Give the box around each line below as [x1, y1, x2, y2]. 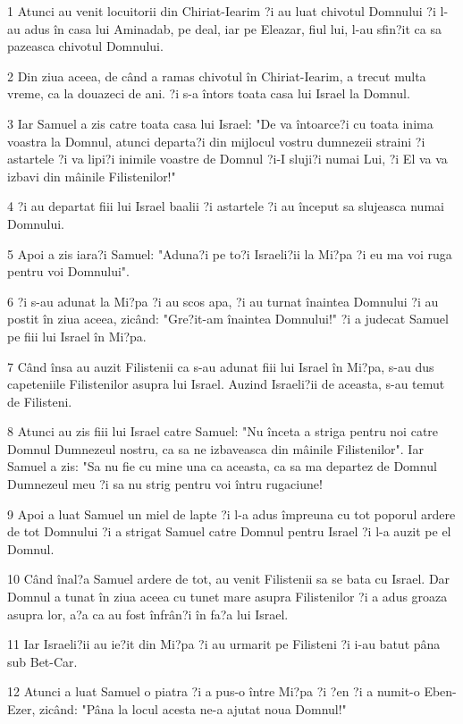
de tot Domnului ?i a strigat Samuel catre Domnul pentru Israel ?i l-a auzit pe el [7, 522, 451, 541]
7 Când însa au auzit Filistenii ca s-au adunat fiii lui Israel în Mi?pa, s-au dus [7, 357, 434, 375]
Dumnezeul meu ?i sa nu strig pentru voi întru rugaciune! [7, 475, 323, 493]
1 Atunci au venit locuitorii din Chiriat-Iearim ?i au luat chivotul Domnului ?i [7, 2, 436, 20]
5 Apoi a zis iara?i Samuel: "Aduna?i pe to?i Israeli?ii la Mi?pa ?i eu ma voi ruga [7, 244, 452, 263]
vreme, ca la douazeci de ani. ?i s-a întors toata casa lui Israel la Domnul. [7, 84, 410, 103]
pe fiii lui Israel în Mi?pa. [7, 326, 147, 345]
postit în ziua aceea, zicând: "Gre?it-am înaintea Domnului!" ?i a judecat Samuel [7, 309, 449, 328]
